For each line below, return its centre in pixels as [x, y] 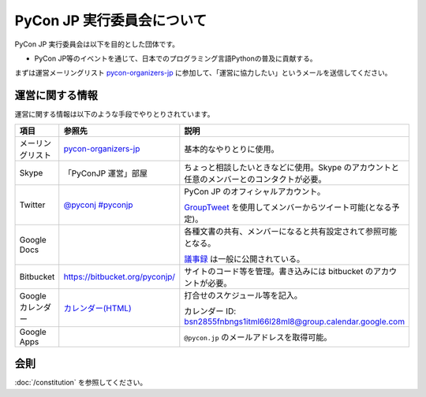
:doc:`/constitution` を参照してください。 [81, 383]
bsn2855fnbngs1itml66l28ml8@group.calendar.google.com [295, 321]
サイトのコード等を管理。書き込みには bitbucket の [279, 271]
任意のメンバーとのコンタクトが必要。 [255, 179]
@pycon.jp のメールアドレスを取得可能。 [258, 337]
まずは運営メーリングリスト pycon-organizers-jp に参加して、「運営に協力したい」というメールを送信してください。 [203, 73]
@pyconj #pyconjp [98, 205]
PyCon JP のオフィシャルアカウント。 [255, 191]
